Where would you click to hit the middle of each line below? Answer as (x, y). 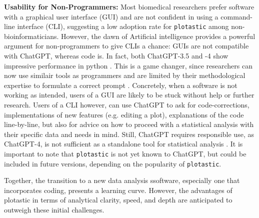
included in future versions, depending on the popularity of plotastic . (113, 163)
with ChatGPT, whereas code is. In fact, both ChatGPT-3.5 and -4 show (116, 56)
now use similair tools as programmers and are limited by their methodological (125, 75)
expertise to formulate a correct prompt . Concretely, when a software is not (121, 85)
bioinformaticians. (31, 36)
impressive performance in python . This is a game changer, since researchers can (128, 65)
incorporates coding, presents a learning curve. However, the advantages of (118, 190)
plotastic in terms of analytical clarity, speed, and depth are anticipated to (118, 200)
